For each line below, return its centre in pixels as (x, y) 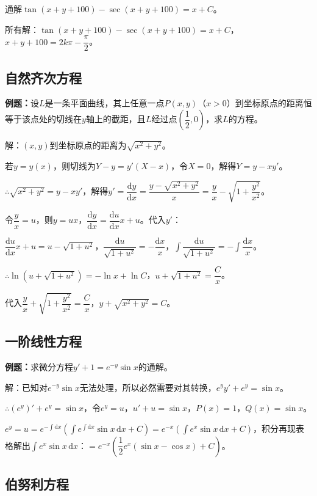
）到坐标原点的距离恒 (269, 103)
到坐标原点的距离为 (88, 145)
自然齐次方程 (43, 77)
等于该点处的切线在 (43, 119)
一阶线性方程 (43, 341)
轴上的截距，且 (116, 119)
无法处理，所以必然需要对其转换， (148, 387)
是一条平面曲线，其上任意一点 (105, 103)
